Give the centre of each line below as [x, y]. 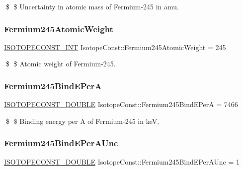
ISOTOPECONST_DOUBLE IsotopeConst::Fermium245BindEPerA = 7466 [121, 104]
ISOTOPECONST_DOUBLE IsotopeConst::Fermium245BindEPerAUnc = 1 [122, 161]
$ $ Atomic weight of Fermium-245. [61, 64]
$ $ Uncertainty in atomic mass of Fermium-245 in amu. [92, 6]
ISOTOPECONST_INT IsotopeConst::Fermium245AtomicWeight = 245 [115, 47]
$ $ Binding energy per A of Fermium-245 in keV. [82, 121]
